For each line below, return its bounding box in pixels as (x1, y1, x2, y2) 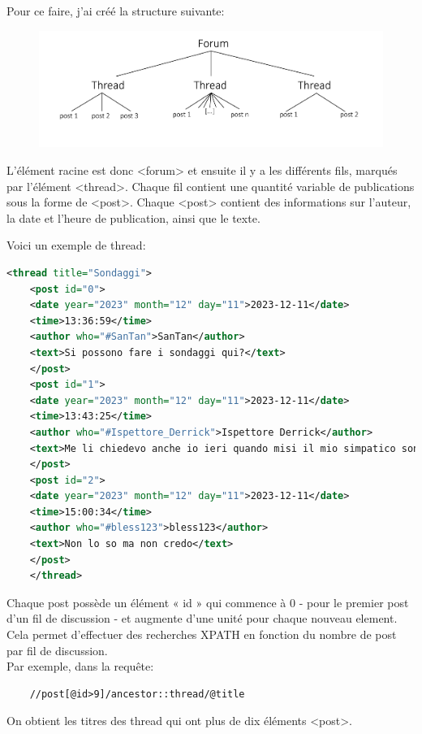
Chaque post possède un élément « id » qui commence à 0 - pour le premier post (6, 593, 409, 610)
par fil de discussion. (6, 641, 108, 658)
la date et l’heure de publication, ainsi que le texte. (6, 209, 261, 226)
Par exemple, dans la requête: (6, 658, 154, 675)
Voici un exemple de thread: (6, 237, 146, 254)
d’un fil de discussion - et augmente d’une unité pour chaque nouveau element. (6, 610, 398, 627)
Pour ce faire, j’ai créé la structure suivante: (6, 2, 225, 19)
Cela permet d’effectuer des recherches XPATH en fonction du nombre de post (6, 626, 397, 643)
